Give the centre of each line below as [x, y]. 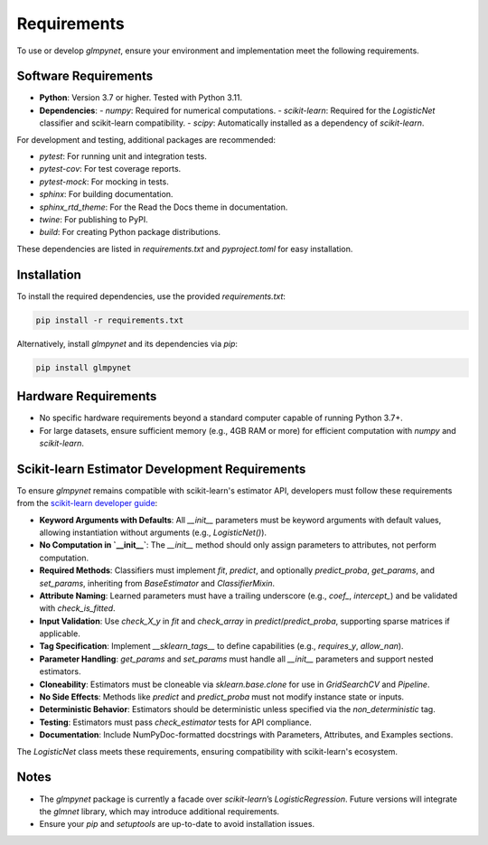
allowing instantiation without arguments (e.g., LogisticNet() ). [153, 532]
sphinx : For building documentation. [106, 194]
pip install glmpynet [84, 367]
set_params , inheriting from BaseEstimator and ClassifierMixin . [157, 583]
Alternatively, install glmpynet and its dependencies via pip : [127, 343]
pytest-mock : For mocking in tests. [104, 182]
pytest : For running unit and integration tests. [123, 156]
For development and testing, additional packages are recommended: [146, 139]
